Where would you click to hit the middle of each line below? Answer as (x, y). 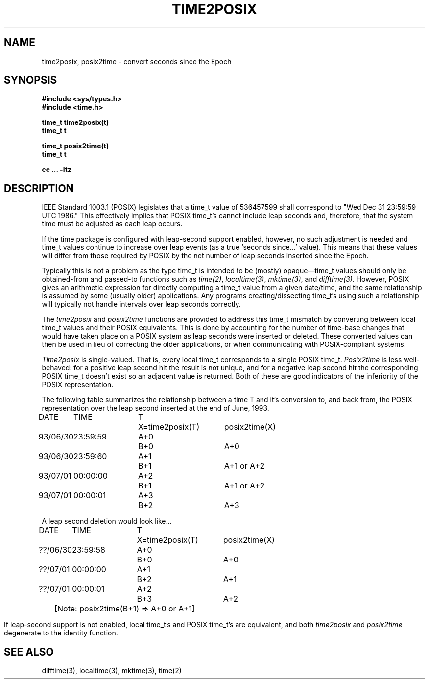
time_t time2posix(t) (75, 122)
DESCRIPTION (39, 188)
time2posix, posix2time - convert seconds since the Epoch (137, 61)
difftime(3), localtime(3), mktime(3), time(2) (112, 671)
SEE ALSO (29, 652)
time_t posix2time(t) (75, 146)
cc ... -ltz (57, 170)
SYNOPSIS (31, 80)
